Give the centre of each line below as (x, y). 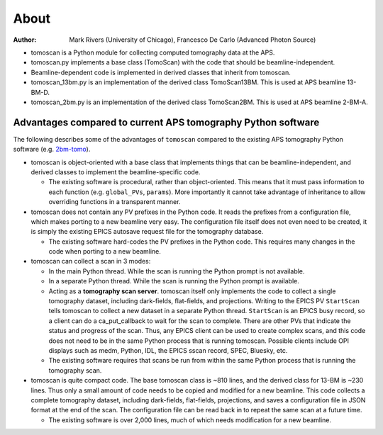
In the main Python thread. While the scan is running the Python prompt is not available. (177, 271)
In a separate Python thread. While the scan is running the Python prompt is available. (174, 281)
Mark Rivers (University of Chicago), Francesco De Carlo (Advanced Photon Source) (193, 40)
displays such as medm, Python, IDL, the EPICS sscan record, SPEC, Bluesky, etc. (168, 350)
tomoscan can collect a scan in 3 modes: (91, 261)
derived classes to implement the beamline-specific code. (116, 172)
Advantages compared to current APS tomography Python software (166, 122)
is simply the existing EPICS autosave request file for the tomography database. (147, 232)
